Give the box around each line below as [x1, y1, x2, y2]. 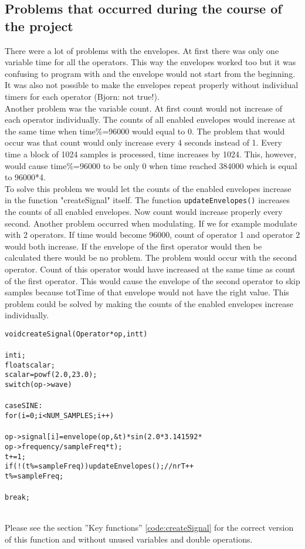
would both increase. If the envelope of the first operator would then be [5, 240, 262, 252]
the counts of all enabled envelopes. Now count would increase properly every [5, 205, 283, 217]
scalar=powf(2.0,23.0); [5, 371, 97, 379]
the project [5, 16, 73, 35]
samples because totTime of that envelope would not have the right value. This [5, 286, 289, 298]
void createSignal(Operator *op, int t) [5, 329, 148, 338]
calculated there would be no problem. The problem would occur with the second [5, 251, 297, 264]
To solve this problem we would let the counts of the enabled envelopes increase [5, 182, 292, 194]
